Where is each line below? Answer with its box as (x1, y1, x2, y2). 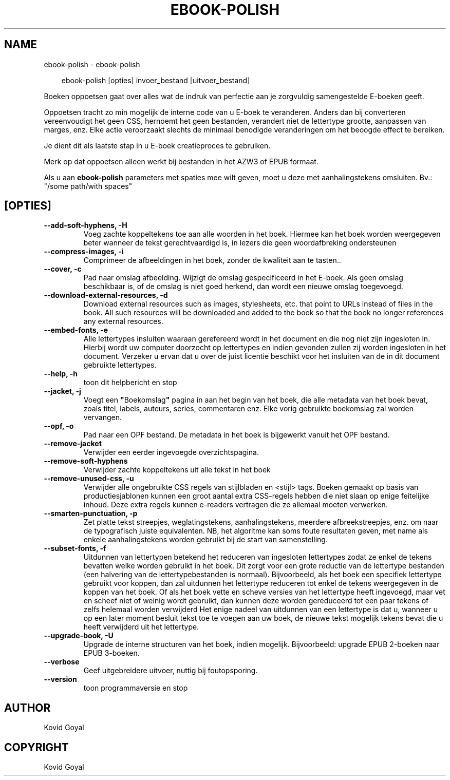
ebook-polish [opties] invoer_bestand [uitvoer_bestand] (61, 75, 250, 85)
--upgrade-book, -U (44, 631, 114, 640)
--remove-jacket (44, 439, 102, 448)
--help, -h (44, 369, 78, 378)
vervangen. (83, 413, 122, 422)
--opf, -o (44, 422, 74, 431)
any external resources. (83, 317, 163, 326)
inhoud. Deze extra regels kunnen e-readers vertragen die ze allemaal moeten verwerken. (83, 500, 388, 509)
